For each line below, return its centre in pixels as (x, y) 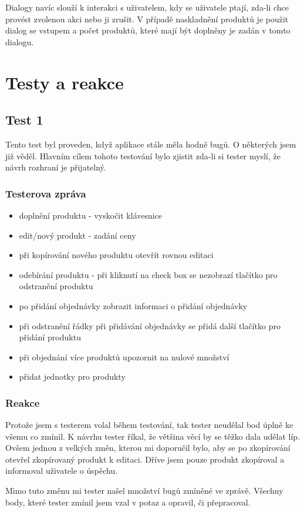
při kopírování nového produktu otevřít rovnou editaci (116, 255)
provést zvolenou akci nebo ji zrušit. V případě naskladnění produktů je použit (147, 19)
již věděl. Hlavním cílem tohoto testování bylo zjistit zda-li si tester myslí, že (143, 155)
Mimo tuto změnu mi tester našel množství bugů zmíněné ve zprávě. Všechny (144, 491)
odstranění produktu (56, 286)
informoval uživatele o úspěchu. (62, 471)
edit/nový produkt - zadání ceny (77, 235)
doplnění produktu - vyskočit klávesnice (91, 215)
